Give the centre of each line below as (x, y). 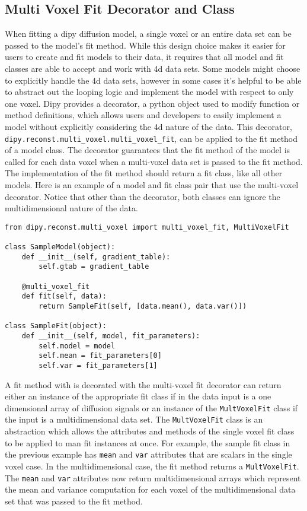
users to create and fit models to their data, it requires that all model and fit (144, 57)
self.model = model (77, 346)
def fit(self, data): (64, 296)
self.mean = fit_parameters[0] (100, 356)
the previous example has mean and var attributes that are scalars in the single (148, 454)
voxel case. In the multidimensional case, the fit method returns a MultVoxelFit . (152, 466)
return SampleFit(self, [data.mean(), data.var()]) (143, 307)
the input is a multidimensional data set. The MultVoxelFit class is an (134, 419)
